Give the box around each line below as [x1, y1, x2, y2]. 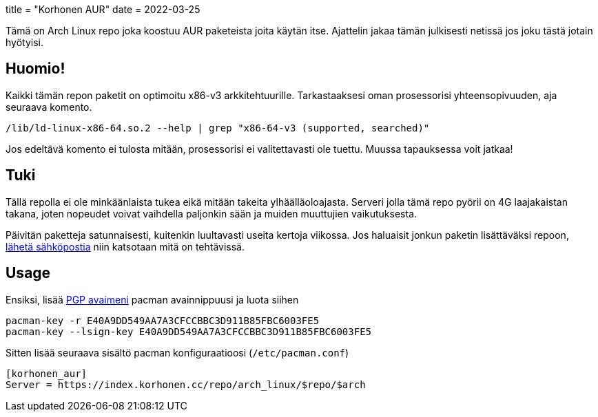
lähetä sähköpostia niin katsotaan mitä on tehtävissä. [6, 240, 245, 253]
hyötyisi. [6, 36, 43, 48]
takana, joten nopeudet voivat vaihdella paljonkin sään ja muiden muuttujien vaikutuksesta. [6, 207, 417, 220]
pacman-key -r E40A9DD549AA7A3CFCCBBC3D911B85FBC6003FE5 [6, 314, 320, 326]
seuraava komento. [6, 100, 92, 113]
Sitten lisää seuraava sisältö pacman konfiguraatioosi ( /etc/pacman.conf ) [6, 346, 349, 359]
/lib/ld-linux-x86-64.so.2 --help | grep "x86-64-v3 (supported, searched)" [6, 122, 430, 133]
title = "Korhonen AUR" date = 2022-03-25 [6, 3, 200, 15]
